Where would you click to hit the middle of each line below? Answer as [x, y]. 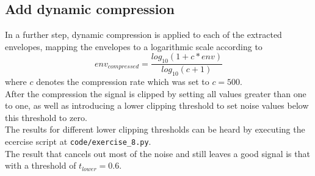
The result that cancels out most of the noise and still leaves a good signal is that [157, 153]
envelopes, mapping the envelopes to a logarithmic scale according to [134, 46]
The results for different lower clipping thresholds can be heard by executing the [155, 129]
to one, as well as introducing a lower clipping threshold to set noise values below [157, 105]
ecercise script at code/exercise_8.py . [78, 141]
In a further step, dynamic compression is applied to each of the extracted [143, 35]
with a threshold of [41, 165]
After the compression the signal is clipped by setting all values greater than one [156, 93]
